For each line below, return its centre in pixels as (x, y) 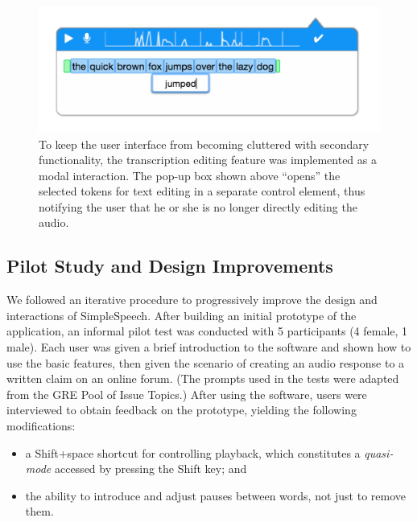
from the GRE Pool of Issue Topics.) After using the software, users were (187, 394)
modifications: (41, 426)
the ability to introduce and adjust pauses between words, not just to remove (216, 495)
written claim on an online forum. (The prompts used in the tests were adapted (203, 378)
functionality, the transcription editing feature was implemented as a (208, 160)
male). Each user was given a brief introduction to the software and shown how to (209, 347)
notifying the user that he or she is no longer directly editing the (198, 206)
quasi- (379, 452)
